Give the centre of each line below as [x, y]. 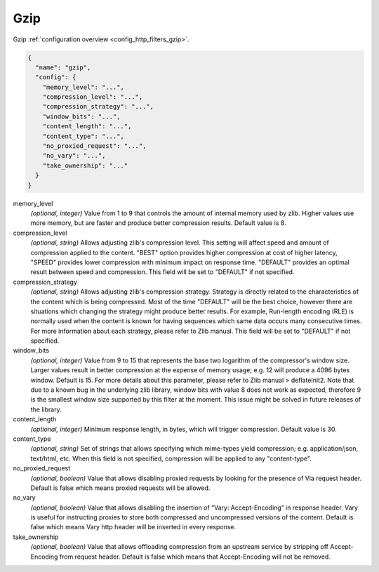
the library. [46, 409]
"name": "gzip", [63, 67]
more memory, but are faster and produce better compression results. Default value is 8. [159, 223]
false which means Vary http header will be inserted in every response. [133, 527]
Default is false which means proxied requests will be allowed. [120, 488]
